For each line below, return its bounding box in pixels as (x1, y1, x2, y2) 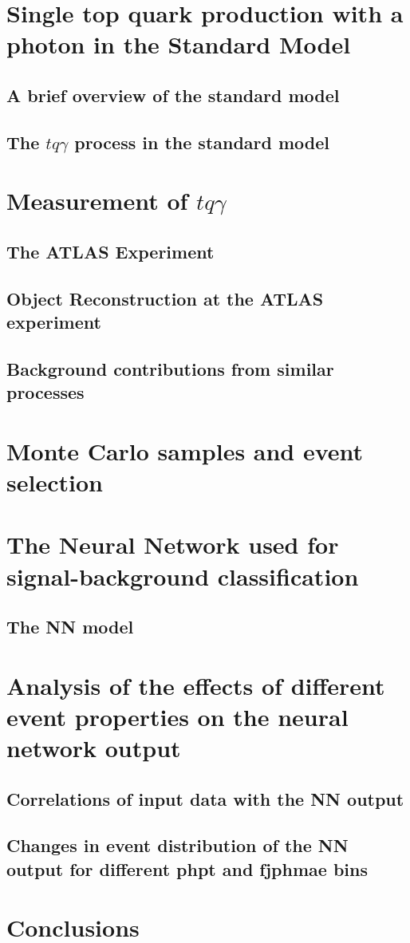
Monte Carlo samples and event (6, 434, 364, 467)
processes (6, 380, 85, 404)
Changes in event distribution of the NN (6, 833, 349, 858)
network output (6, 732, 181, 764)
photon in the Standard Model (6, 28, 351, 61)
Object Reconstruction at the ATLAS (6, 286, 324, 310)
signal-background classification (6, 559, 359, 592)
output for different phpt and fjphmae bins (6, 856, 368, 881)
